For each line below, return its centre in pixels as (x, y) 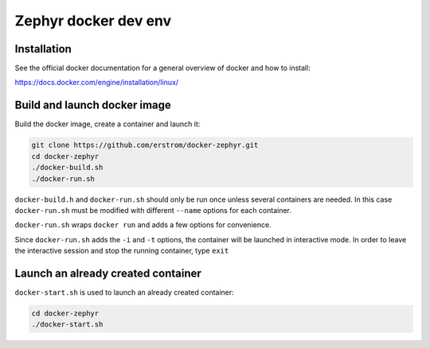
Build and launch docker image (93, 105)
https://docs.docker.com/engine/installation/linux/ (97, 83)
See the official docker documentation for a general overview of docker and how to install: (162, 68)
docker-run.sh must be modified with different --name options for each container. (153, 210)
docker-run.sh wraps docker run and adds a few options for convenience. (143, 225)
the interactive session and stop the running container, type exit (122, 251)
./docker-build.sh (67, 168)
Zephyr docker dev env (93, 21)
